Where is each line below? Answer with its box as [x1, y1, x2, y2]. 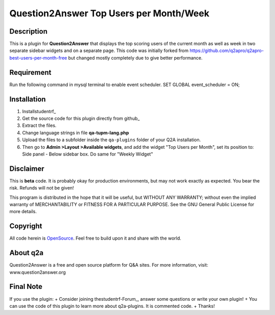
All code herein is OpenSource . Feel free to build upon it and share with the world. [9, 235, 182, 242]
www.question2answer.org [9, 269, 66, 275]
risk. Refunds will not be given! [9, 185, 74, 191]
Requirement [9, 68, 52, 76]
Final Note [9, 282, 43, 291]
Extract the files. [22, 122, 57, 128]
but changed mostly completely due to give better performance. [68, 55, 203, 61]
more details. [9, 208, 37, 215]
